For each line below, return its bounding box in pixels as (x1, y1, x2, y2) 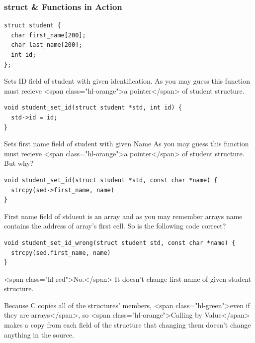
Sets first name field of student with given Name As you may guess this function (4, 138, 249, 149)
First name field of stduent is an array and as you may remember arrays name (4, 211, 243, 221)
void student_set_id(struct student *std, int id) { (4, 104, 182, 112)
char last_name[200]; (11, 41, 83, 49)
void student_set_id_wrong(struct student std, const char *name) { (4, 239, 236, 246)
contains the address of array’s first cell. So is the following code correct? (4, 221, 226, 231)
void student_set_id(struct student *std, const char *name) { (4, 176, 218, 184)
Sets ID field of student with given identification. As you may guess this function (4, 76, 250, 86)
